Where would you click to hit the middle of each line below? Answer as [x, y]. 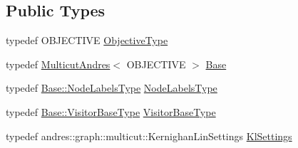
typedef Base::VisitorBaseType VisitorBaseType [111, 111]
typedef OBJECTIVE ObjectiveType [87, 40]
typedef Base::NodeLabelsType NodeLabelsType [112, 88]
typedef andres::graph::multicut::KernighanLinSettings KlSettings [149, 136]
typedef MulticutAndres [58, 64]
